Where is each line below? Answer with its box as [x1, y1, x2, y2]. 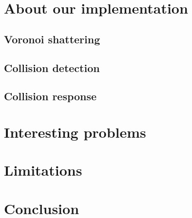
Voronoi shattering [4, 31, 100, 46]
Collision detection [4, 60, 100, 75]
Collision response [4, 89, 97, 104]
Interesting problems [4, 122, 146, 142]
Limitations [4, 160, 82, 180]
